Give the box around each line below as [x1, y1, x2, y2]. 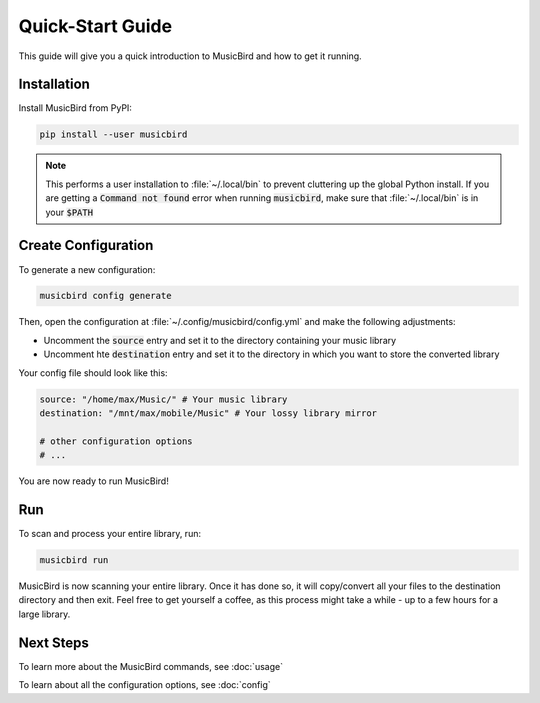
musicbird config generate [39, 290, 172, 302]
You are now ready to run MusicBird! [18, 475, 169, 487]
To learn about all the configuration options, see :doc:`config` [18, 679, 271, 691]
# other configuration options [39, 435, 194, 447]
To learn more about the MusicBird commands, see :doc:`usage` [18, 660, 284, 672]
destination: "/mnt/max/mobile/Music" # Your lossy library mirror [39, 408, 378, 419]
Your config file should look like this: [18, 366, 169, 379]
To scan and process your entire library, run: [18, 528, 202, 540]
